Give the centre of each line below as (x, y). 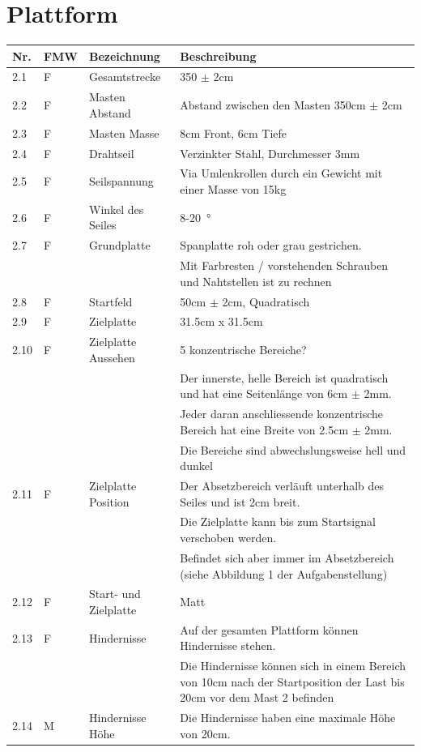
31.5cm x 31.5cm (221, 321)
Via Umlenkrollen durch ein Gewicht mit (281, 173)
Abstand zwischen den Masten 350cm (273, 105)
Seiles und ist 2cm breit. (240, 501)
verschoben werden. (228, 538)
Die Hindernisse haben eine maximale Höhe (288, 718)
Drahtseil (111, 153)
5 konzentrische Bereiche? (243, 350)
